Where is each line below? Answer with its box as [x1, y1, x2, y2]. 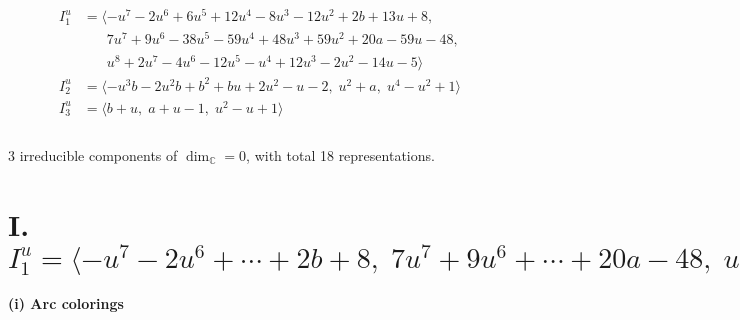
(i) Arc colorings [8, 292, 124, 313]
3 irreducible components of [8, 145, 178, 166]
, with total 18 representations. [246, 145, 435, 166]
